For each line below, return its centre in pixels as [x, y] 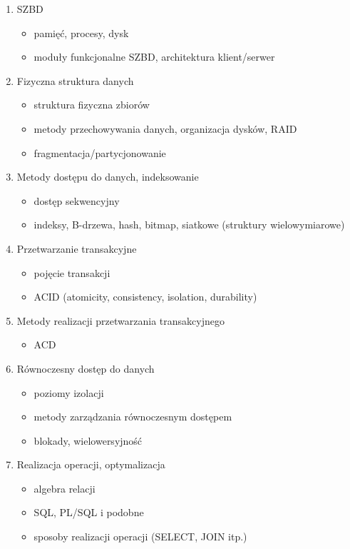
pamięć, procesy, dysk [81, 32]
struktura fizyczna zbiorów [92, 105]
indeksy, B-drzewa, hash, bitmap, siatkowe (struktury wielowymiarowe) [189, 225]
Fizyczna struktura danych [75, 80]
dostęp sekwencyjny [77, 200]
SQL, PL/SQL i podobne [89, 512]
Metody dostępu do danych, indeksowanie [108, 177]
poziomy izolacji [69, 392]
